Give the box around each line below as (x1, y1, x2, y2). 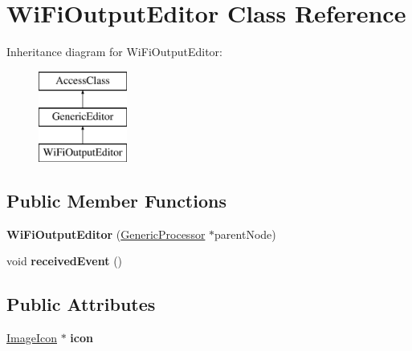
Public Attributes (6, 292, 156, 317)
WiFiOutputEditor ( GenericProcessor (6, 225, 206, 242)
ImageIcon (6, 329, 57, 346)
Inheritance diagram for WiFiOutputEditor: (6, 43, 222, 60)
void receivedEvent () (6, 252, 123, 269)
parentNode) (214, 225, 276, 242)
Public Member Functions (6, 188, 226, 213)
